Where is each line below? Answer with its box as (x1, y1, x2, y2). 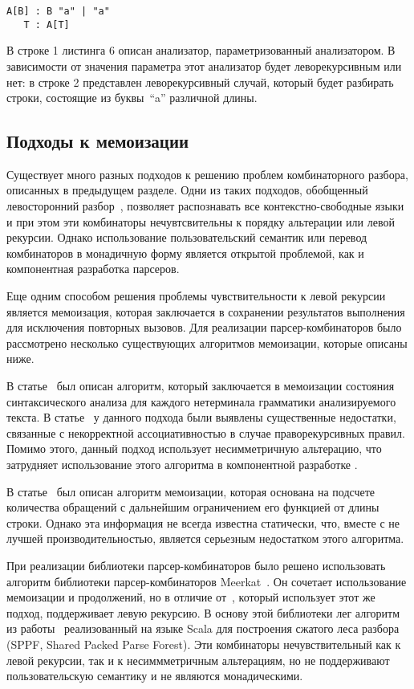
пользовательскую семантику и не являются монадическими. (6, 667, 303, 684)
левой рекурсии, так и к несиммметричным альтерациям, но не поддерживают (6, 651, 390, 668)
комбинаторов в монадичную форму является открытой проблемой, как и (6, 244, 364, 261)
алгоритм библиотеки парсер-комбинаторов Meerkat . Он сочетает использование (6, 573, 407, 589)
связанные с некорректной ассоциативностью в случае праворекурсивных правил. (6, 424, 405, 441)
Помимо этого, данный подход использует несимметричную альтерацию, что (6, 440, 382, 457)
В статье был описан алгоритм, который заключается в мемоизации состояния (6, 377, 395, 394)
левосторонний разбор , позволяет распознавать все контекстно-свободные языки (6, 198, 404, 214)
